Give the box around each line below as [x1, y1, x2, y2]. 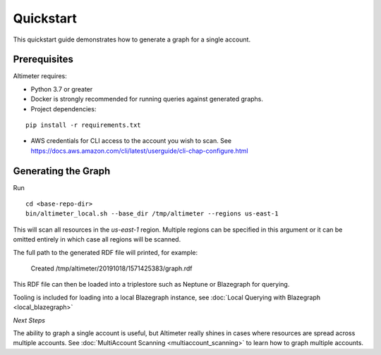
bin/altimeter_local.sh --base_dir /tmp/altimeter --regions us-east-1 [25, 210, 279, 218]
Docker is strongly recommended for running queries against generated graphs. [30, 95, 264, 104]
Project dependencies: [30, 104, 97, 113]
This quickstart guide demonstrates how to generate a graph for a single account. [13, 35, 250, 44]
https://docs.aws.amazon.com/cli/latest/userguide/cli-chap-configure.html [30, 147, 248, 155]
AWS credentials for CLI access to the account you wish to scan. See [30, 137, 232, 145]
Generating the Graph [13, 165, 111, 177]
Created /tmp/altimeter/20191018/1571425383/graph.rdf [30, 264, 193, 273]
